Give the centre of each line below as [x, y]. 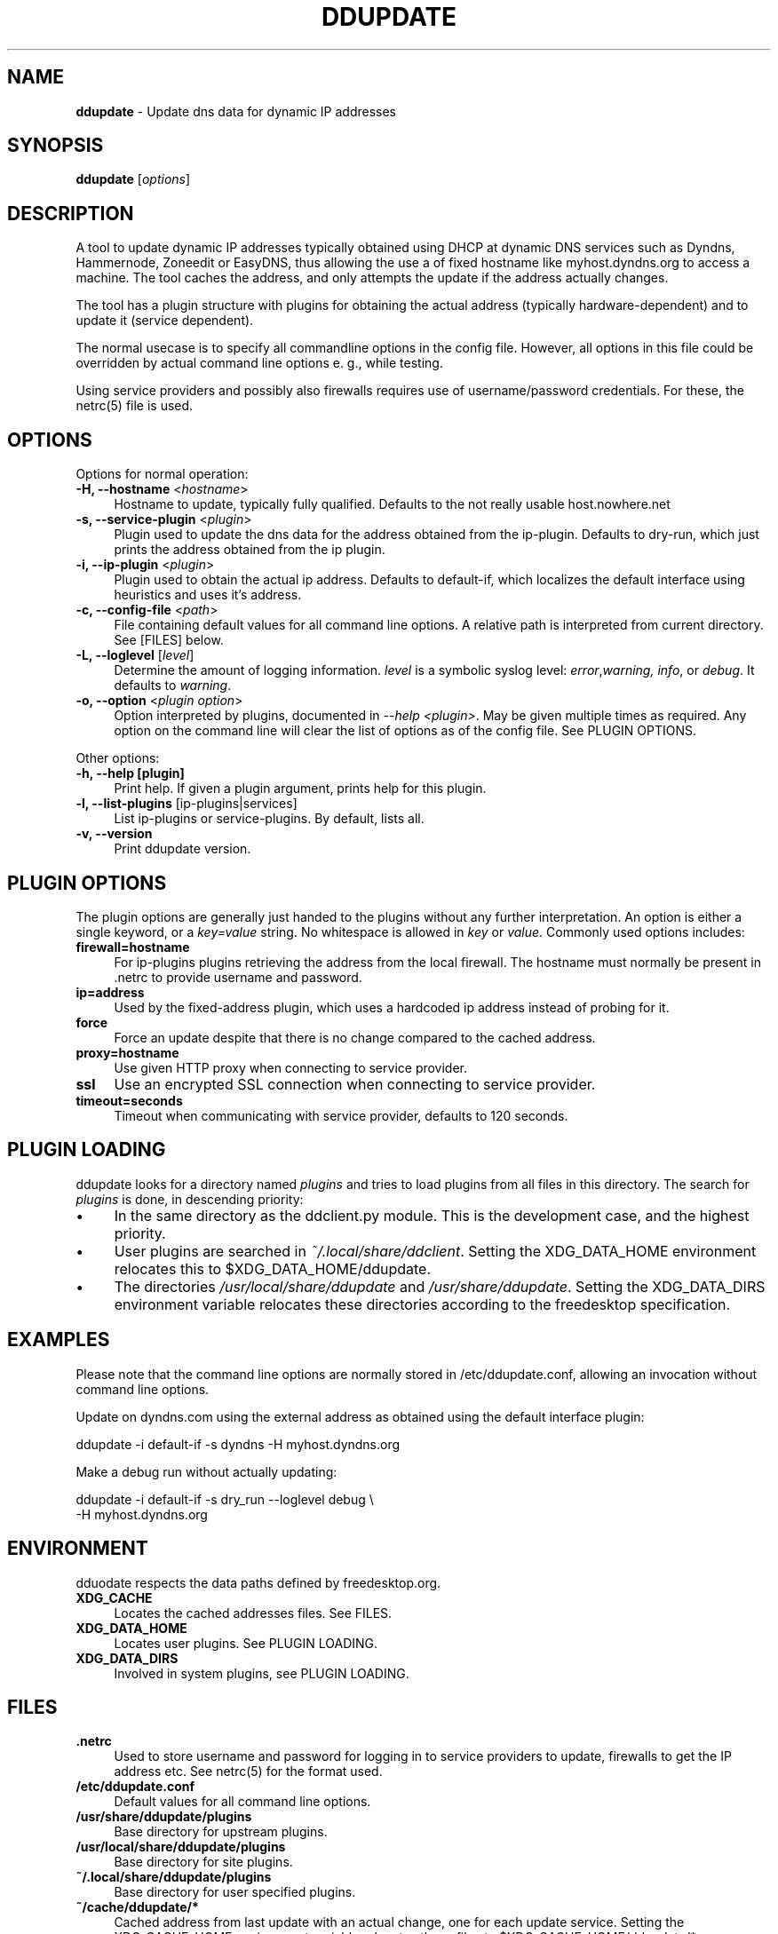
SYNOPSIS [56, 146]
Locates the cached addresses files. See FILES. [253, 1613]
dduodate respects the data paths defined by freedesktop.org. [258, 1582]
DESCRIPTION [71, 213]
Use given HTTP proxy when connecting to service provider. [291, 1067]
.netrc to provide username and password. [238, 977]
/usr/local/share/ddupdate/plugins [181, 1847]
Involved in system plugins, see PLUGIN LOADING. [262, 1673]
